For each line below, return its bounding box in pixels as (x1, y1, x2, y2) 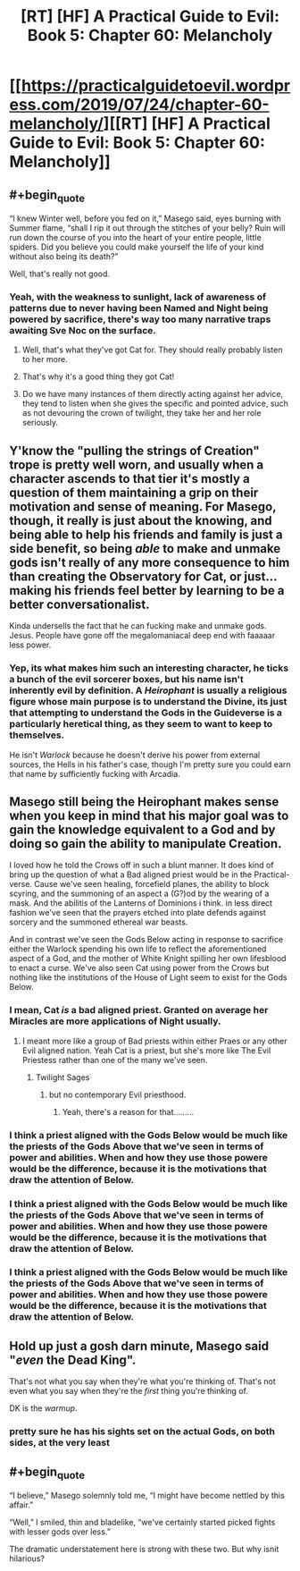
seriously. (21, 418, 58, 428)
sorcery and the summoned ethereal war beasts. (9, 916, 188, 927)
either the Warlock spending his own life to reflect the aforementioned (9, 943, 267, 954)
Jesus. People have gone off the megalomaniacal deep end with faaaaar (9, 630, 275, 641)
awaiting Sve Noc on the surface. (9, 325, 156, 337)
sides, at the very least (9, 1437, 110, 1449)
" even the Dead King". (9, 1352, 137, 1367)
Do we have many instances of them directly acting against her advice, (21, 389, 284, 400)
